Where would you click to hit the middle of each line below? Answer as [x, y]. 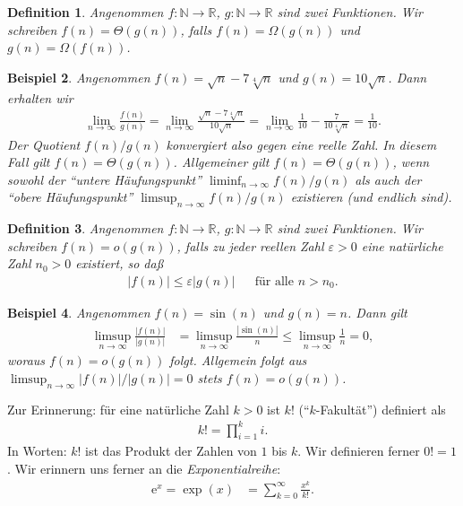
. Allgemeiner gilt [221, 162]
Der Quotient [44, 144]
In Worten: [37, 451]
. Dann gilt [377, 312]
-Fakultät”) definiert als [381, 409]
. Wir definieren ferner [359, 451]
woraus [26, 360]
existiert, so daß [120, 263]
